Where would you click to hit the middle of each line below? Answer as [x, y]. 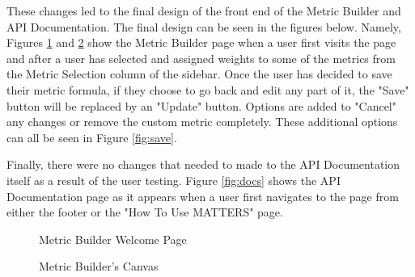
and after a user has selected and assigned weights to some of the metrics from [201, 58]
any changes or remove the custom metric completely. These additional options [202, 122]
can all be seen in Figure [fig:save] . [92, 137]
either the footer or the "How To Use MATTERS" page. [145, 212]
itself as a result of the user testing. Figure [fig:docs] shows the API [174, 180]
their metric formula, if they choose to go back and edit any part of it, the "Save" [208, 89]
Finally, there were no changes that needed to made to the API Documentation [203, 164]
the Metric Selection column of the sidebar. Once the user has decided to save [199, 74]
